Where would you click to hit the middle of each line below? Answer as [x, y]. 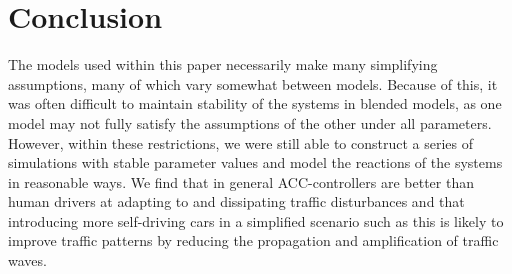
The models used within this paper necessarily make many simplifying [223, 64]
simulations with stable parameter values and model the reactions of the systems [255, 162]
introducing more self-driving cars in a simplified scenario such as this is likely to [256, 220]
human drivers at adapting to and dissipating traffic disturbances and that [236, 201]
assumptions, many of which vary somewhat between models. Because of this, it [253, 83]
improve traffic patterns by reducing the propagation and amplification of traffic [253, 240]
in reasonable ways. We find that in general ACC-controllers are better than [241, 181]
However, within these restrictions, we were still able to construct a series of [241, 142]
